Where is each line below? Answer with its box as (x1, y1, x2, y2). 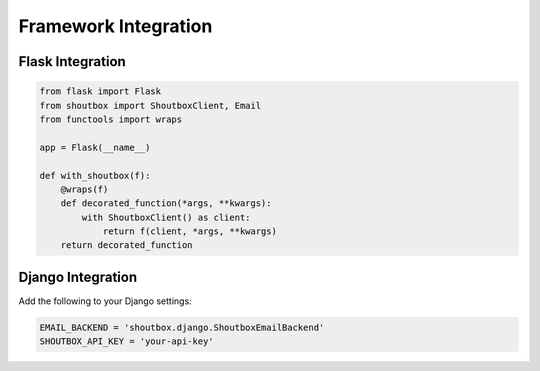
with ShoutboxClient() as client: (81, 211, 251, 223)
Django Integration (18, 268, 138, 285)
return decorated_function (60, 240, 194, 251)
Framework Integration (18, 15, 213, 37)
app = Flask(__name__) (39, 141, 151, 153)
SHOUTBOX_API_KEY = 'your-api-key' (39, 336, 214, 347)
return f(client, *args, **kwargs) (102, 226, 277, 237)
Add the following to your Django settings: (18, 295, 192, 307)
